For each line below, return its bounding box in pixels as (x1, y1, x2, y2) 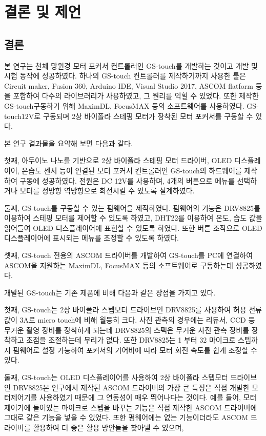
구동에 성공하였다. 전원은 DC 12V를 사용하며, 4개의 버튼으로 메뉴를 (19, 175, 235, 186)
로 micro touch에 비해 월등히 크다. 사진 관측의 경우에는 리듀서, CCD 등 (28, 314, 255, 325)
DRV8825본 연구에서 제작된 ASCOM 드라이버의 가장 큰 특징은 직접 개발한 (13, 382, 250, 392)
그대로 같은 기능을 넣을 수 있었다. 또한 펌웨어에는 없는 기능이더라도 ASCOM (4, 412, 249, 423)
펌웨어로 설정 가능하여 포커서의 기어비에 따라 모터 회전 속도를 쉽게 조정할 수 (13, 344, 257, 355)
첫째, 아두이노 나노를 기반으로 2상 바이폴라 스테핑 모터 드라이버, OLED (4, 155, 232, 166)
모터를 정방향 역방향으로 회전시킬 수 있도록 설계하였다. (19, 185, 195, 196)
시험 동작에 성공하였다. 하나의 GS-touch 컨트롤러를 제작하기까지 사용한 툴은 (4, 70, 246, 81)
